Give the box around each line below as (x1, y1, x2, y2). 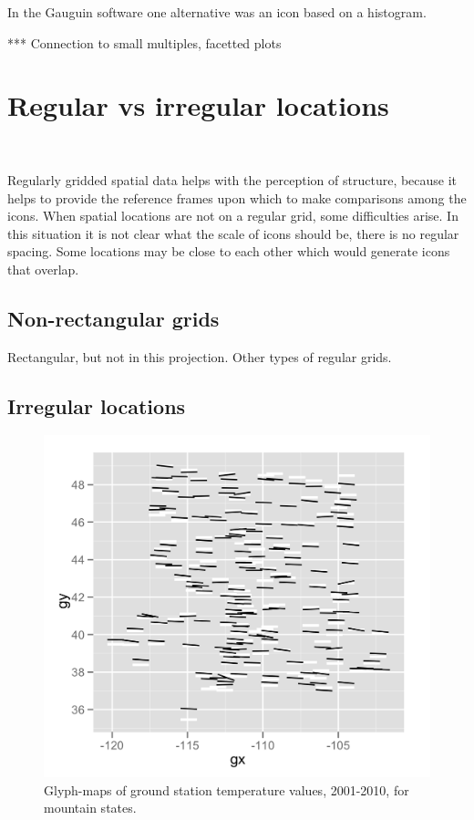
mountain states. (44, 798, 137, 817)
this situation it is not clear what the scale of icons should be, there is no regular (7, 223, 459, 243)
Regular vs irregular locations (7, 87, 389, 124)
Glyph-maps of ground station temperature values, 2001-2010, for (44, 780, 409, 799)
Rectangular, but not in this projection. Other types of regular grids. (7, 347, 392, 366)
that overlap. (7, 259, 79, 278)
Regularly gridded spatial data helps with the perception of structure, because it (7, 170, 458, 189)
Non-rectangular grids (7, 304, 220, 332)
